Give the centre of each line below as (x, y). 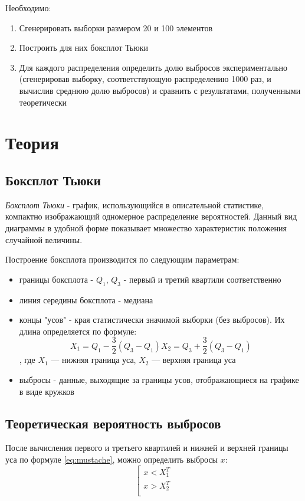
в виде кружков (47, 391)
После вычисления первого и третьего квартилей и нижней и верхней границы (147, 448)
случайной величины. (44, 239)
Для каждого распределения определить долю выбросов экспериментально (153, 67)
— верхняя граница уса (194, 360)
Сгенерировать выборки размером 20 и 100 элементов (116, 27)
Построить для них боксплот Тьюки (83, 48)
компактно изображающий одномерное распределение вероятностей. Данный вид (151, 216)
